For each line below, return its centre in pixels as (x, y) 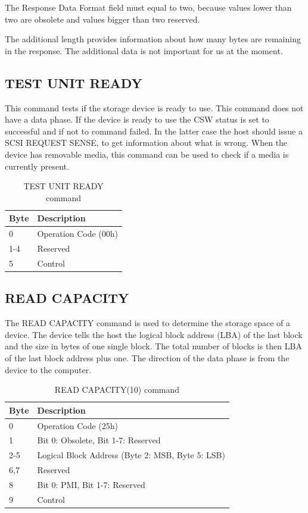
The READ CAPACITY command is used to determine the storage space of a (148, 323)
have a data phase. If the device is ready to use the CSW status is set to (137, 119)
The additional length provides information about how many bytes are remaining (153, 39)
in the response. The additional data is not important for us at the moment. (144, 50)
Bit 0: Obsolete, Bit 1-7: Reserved (99, 440)
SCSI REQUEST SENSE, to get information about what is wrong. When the (146, 143)
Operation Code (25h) (77, 425)
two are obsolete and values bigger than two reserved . (102, 19)
